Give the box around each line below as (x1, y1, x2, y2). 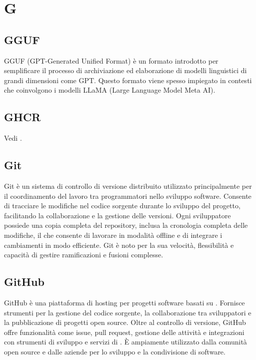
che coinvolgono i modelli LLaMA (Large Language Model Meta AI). (4, 85, 215, 95)
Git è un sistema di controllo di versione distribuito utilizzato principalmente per (4, 180, 252, 191)
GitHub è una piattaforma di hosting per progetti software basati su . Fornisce (4, 297, 245, 307)
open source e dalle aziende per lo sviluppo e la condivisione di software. (4, 346, 225, 356)
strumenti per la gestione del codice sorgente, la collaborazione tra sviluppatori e (4, 307, 251, 317)
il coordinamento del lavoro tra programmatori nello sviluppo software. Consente (4, 190, 251, 201)
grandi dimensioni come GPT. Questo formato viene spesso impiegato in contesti (4, 75, 252, 85)
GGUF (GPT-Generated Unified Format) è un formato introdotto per (4, 55, 218, 66)
